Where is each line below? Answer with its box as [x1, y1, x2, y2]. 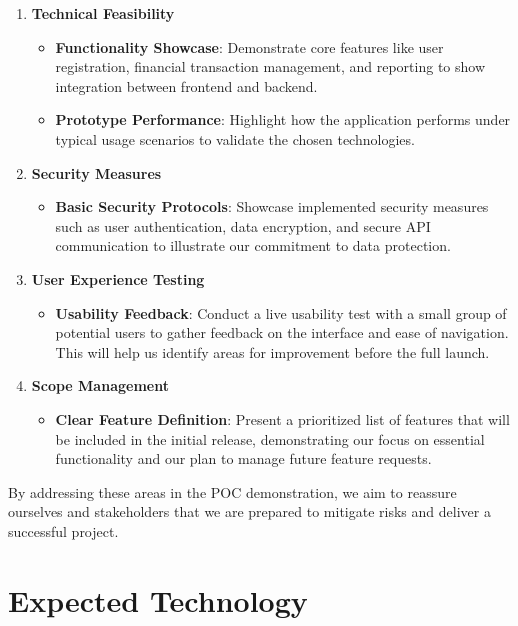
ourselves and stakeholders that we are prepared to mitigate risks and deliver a [8, 501, 491, 522]
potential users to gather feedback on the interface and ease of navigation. [55, 322, 509, 343]
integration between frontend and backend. [55, 75, 318, 96]
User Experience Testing [31, 268, 205, 289]
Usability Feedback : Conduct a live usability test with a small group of [55, 302, 507, 323]
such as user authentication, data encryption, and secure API [55, 215, 431, 236]
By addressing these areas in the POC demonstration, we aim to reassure [8, 481, 457, 502]
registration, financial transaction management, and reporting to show [55, 56, 485, 77]
